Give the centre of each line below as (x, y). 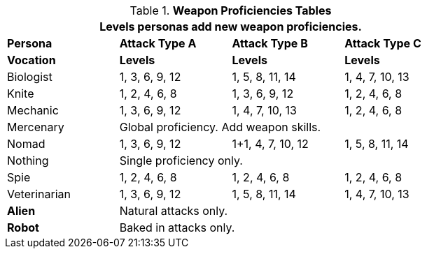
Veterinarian (39, 194)
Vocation (31, 60)
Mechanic (33, 110)
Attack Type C (383, 43)
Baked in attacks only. (177, 227)
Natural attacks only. (174, 211)
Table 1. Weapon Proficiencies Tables (231, 10)
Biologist (30, 77)
